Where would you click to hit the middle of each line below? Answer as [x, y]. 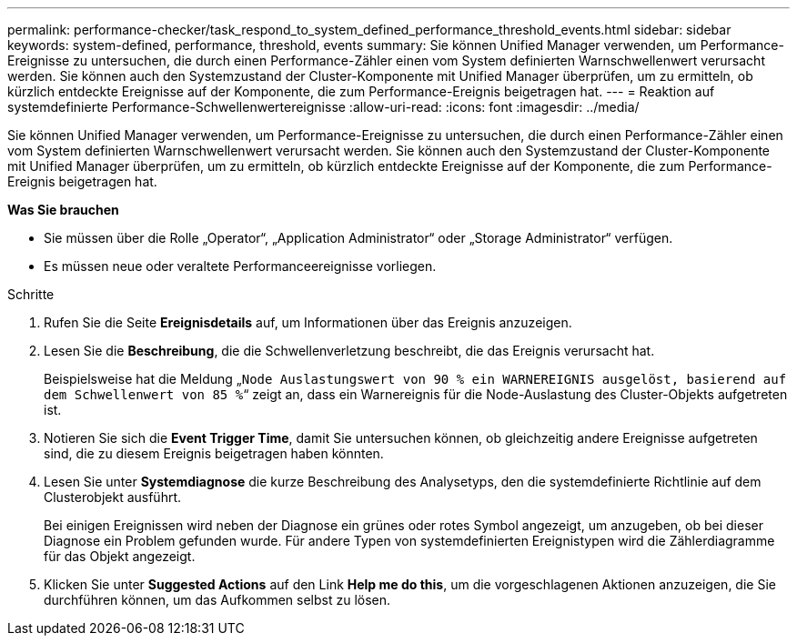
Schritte [31, 294]
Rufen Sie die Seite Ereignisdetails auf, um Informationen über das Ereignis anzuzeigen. [308, 322]
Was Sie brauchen [63, 210]
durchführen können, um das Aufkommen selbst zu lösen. [217, 600]
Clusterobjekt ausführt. [113, 497]
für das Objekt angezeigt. [120, 556]
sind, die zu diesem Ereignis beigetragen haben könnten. [214, 453]
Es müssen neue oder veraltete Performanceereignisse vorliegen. [240, 266]
